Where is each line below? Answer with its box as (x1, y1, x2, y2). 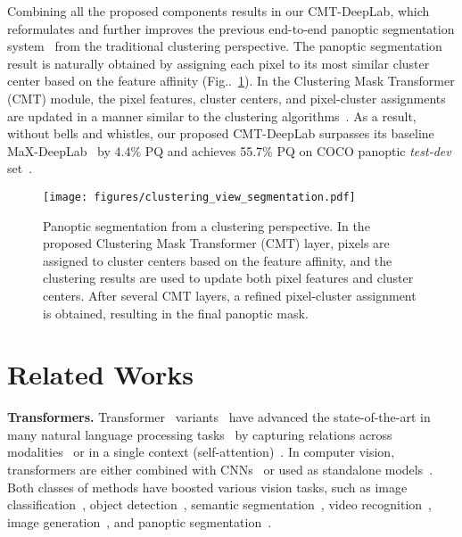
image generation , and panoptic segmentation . (7, 512, 272, 531)
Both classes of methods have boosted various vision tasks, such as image (7, 477, 408, 496)
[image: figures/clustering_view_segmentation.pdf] (43, 190, 356, 203)
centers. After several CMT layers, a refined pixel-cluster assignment (43, 285, 417, 304)
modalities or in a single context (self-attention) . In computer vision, (7, 442, 395, 461)
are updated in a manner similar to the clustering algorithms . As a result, (7, 106, 417, 125)
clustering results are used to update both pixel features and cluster (43, 268, 414, 287)
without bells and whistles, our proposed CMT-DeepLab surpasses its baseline (7, 124, 434, 143)
